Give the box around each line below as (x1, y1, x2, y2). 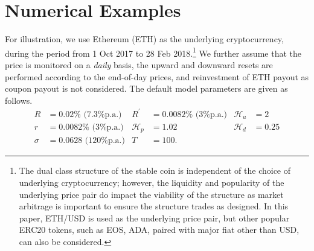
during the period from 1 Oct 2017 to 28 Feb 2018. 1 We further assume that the (5, 45, 301, 59)
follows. (5, 94, 33, 106)
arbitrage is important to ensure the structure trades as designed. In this (19, 200, 289, 212)
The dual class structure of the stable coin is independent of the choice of (19, 164, 291, 177)
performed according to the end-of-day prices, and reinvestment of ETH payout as (5, 70, 309, 83)
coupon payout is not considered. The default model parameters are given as (5, 82, 288, 95)
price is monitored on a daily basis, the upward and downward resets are (5, 58, 273, 71)
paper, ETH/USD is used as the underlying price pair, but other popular (19, 211, 290, 224)
